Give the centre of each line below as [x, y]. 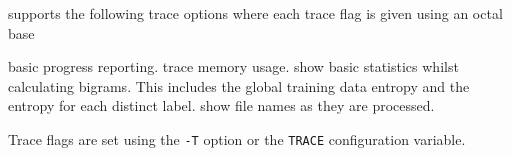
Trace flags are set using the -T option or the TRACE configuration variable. [237, 138]
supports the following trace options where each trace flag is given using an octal [255, 13]
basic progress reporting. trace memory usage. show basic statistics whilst [233, 66]
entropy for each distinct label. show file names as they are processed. [221, 105]
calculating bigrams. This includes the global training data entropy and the [239, 85]
